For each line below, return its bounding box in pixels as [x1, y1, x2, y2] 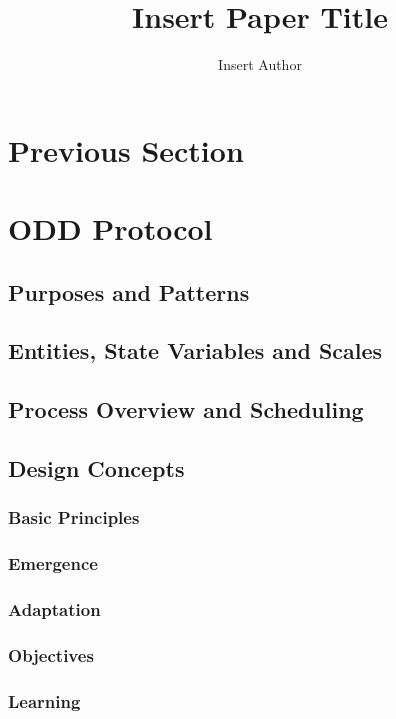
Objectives [8, 642, 94, 667]
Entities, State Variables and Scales [8, 335, 383, 366]
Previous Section [8, 129, 244, 170]
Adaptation [8, 597, 101, 622]
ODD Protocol [8, 208, 213, 249]
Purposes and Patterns [8, 276, 250, 307]
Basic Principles [8, 505, 140, 530]
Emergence [8, 551, 98, 576]
